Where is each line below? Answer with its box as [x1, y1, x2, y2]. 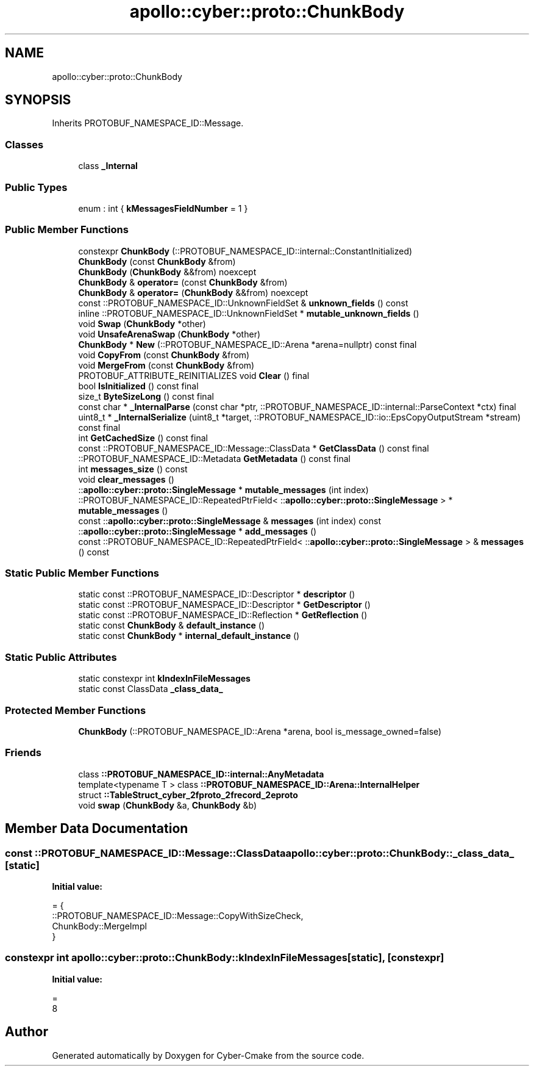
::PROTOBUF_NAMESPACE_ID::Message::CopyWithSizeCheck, [52, 910, 304, 921]
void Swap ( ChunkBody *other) [78, 318, 206, 329]
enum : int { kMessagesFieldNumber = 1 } [78, 203, 248, 214]
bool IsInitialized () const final [78, 380, 199, 391]
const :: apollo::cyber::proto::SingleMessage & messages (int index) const [78, 515, 381, 526]
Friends [5, 746, 41, 759]
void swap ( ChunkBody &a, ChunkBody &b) [78, 799, 257, 810]
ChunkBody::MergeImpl [52, 920, 147, 931]
